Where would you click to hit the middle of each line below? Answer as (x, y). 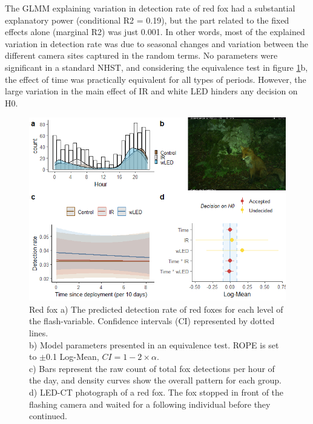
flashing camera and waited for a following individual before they (150, 404)
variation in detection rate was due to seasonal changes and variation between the (156, 43)
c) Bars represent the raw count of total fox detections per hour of (152, 368)
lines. (39, 332)
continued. (48, 416)
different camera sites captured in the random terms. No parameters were (141, 55)
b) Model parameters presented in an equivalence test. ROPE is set (154, 344)
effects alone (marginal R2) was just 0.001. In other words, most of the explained (155, 32)
